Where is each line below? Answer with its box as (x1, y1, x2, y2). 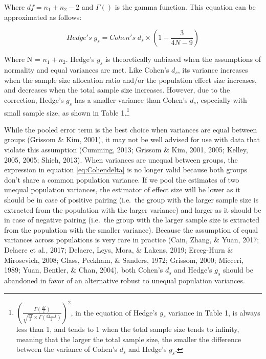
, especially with (196, 94, 247, 105)
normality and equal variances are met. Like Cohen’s (4, 64, 169, 75)
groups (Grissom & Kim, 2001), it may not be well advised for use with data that (4, 134, 260, 145)
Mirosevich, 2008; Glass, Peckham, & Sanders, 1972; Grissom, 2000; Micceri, (4, 254, 244, 265)
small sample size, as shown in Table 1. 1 (4, 105, 129, 118)
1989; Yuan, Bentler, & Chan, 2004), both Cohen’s (4, 264, 163, 275)
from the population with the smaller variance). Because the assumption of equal (4, 224, 258, 235)
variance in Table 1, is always (168, 307, 260, 318)
